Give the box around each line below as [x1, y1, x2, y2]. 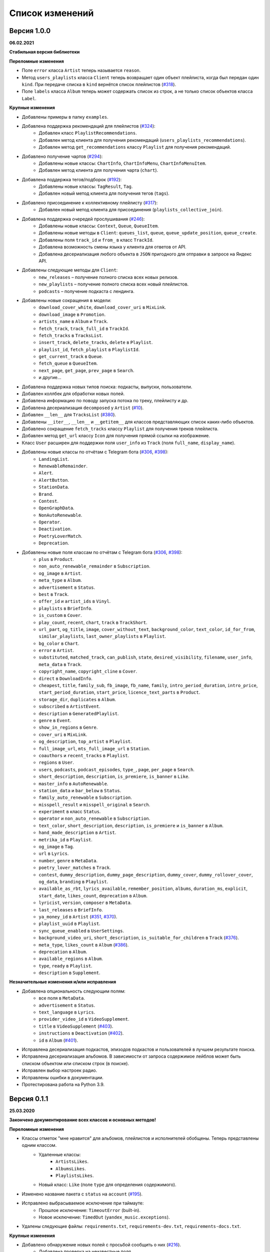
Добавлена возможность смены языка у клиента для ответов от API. [38, 244, 187, 250]
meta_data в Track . [38, 661, 82, 667]
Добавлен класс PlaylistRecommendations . [38, 130, 137, 136]
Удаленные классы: [38, 1151, 81, 1157]
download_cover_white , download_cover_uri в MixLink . [38, 304, 166, 310]
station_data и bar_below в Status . [38, 787, 121, 793]
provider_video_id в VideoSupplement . [38, 1016, 129, 1022]
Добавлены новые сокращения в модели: [21, 297, 111, 303]
